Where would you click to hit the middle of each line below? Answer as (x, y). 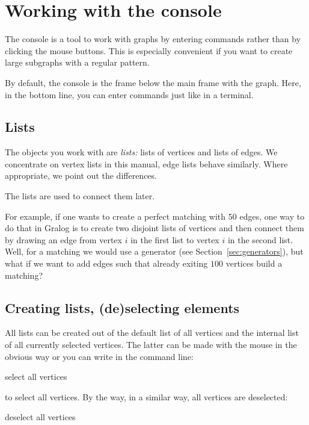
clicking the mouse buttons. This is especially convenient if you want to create (149, 50)
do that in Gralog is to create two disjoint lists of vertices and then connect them (154, 228)
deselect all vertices (40, 417)
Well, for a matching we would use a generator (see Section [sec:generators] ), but (154, 251)
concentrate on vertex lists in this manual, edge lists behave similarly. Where (146, 163)
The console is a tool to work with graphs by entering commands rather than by (153, 39)
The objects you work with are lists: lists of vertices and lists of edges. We (141, 152)
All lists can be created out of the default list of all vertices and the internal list (152, 333)
